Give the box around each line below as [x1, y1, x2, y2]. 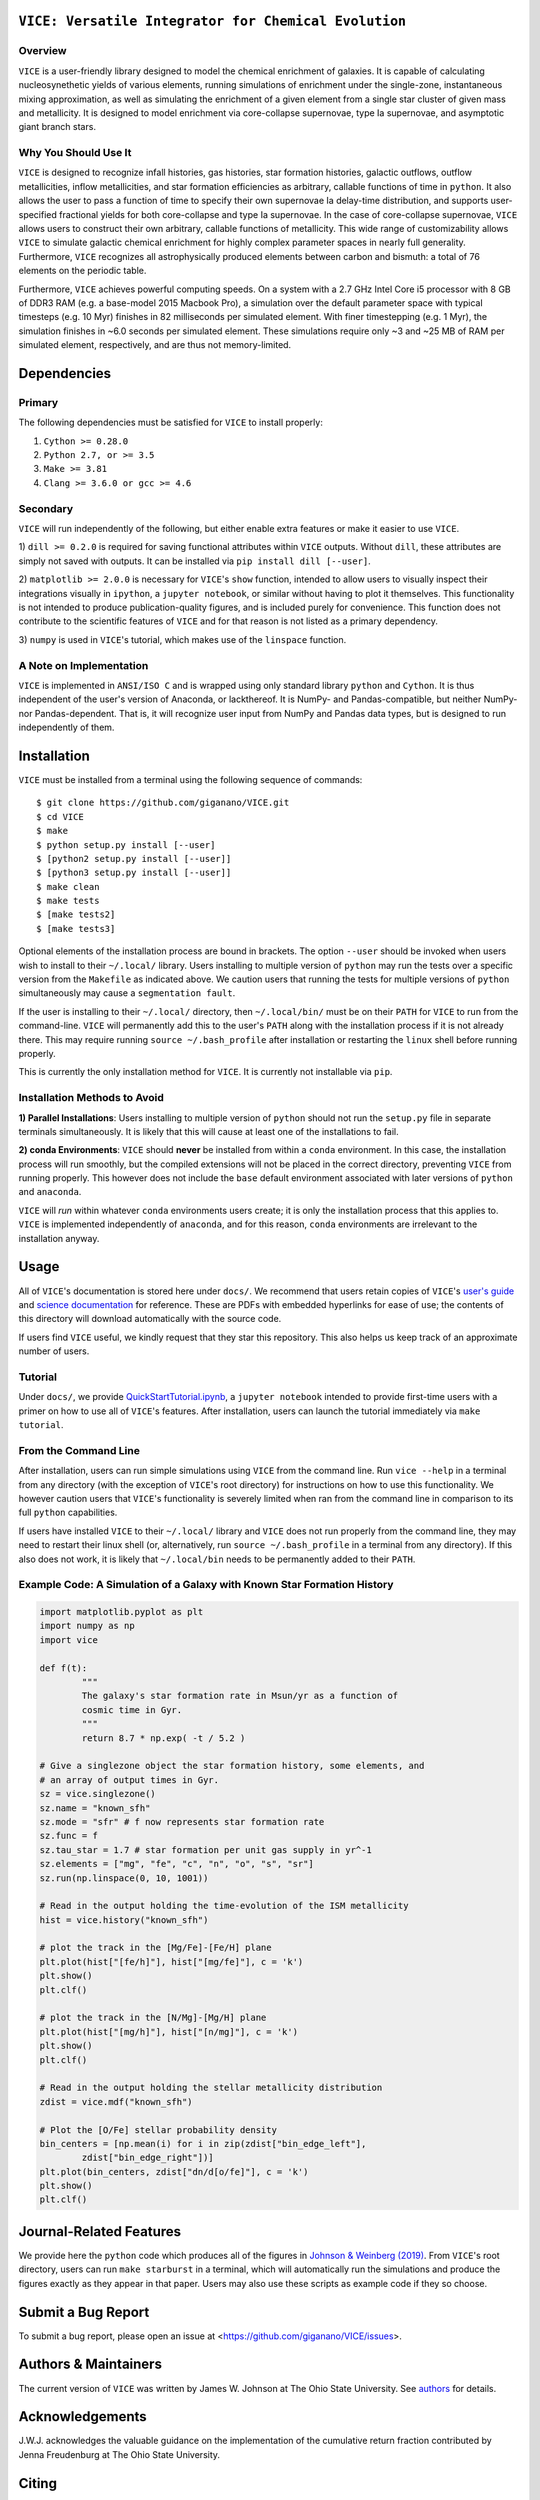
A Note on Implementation [18, 658, 149, 672]
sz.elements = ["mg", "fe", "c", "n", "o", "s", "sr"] [39, 1858, 314, 1870]
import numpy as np [39, 1620, 135, 1632]
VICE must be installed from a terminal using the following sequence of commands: [18, 773, 363, 785]
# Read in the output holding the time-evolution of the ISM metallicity [39, 1900, 409, 1912]
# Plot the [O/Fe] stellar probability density [39, 2124, 277, 2135]
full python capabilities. [18, 1506, 118, 1519]
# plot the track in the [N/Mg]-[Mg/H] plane [39, 2012, 267, 2024]
